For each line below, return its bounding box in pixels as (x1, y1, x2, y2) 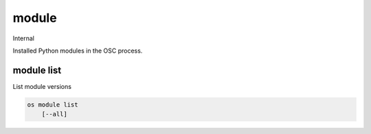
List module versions (12, 82, 72, 90)
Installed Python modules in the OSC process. (12, 46, 143, 55)
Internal (12, 34, 34, 42)
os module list (27, 100, 78, 109)
